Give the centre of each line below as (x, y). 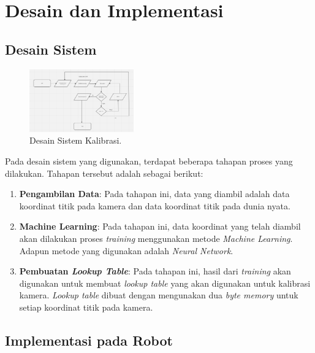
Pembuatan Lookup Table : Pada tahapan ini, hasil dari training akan (155, 271)
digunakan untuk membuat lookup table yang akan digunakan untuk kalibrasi (165, 283)
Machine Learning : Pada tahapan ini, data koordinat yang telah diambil (160, 226)
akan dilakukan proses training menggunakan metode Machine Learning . (156, 238)
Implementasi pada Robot (89, 340)
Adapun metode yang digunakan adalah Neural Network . (126, 250)
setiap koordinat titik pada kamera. (86, 307)
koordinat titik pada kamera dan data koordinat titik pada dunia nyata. (155, 205)
